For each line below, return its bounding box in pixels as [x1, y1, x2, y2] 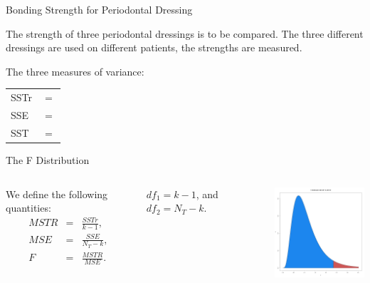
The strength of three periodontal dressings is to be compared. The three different [6, 26, 364, 41]
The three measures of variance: [6, 63, 144, 78]
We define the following [6, 186, 108, 201]
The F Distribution [6, 152, 90, 167]
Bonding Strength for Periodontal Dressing [6, 2, 193, 16]
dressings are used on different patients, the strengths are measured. [6, 40, 302, 55]
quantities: [6, 200, 51, 215]
